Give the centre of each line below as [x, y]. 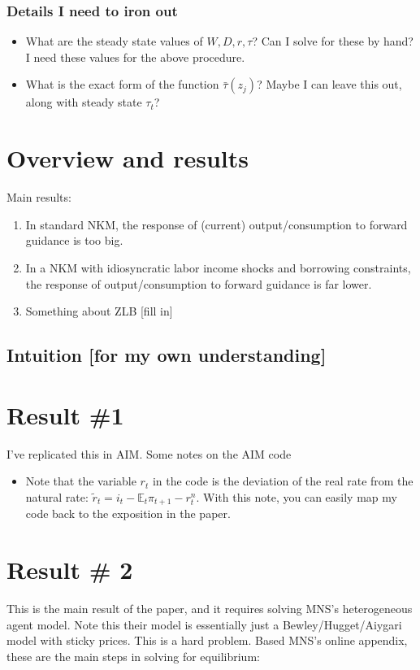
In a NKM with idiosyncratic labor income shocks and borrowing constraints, [218, 267]
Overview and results [128, 158]
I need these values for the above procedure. [135, 57]
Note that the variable [81, 481]
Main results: [39, 197]
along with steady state [84, 102]
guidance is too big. [74, 240]
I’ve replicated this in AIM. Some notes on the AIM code [149, 453]
